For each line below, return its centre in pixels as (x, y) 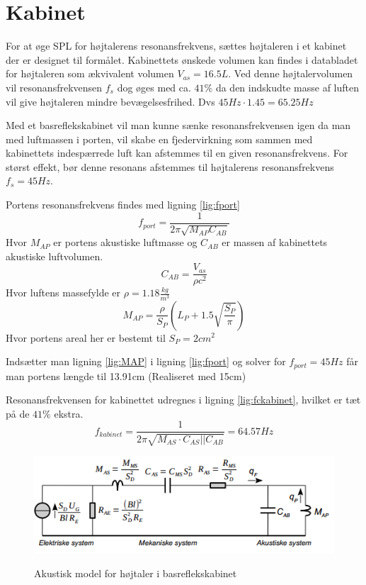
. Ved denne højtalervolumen (291, 73)
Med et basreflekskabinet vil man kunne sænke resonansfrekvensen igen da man (178, 125)
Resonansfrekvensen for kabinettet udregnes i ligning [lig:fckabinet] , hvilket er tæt (183, 400)
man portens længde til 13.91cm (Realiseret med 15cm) (126, 375)
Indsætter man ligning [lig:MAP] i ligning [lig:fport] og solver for (146, 361)
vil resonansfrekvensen (54, 87)
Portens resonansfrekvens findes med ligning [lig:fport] (123, 205)
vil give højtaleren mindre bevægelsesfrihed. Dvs (110, 101)
